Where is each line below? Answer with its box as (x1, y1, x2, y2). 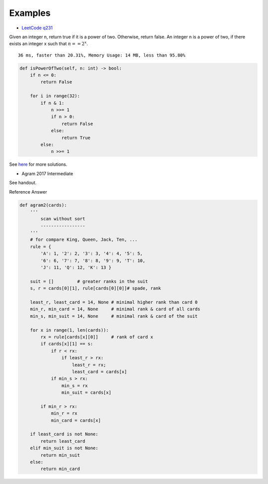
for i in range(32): (30, 93, 80, 99)
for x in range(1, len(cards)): (30, 327, 109, 333)
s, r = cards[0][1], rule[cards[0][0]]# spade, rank (30, 285, 161, 291)
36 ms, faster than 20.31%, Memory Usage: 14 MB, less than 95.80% (18, 52, 186, 58)
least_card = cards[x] (72, 369, 128, 374)
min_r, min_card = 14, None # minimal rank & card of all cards (30, 306, 201, 312)
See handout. (9, 180, 37, 186)
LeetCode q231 (21, 25, 53, 31)
